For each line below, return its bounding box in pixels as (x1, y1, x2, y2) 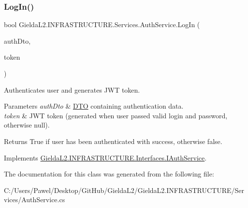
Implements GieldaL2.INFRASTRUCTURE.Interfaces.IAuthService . (4, 152, 207, 162)
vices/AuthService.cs (4, 194, 65, 205)
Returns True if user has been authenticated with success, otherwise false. (4, 136, 222, 146)
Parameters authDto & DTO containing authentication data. (4, 101, 184, 111)
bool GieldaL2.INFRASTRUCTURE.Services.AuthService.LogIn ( (4, 19, 200, 30)
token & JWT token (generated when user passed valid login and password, (4, 110, 228, 120)
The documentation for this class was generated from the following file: (4, 169, 214, 179)
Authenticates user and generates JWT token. (4, 84, 140, 95)
